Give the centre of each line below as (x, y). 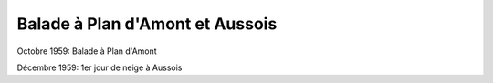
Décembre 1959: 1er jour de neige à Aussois (100, 67)
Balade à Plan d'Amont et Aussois (147, 24)
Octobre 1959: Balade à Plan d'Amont (87, 51)
